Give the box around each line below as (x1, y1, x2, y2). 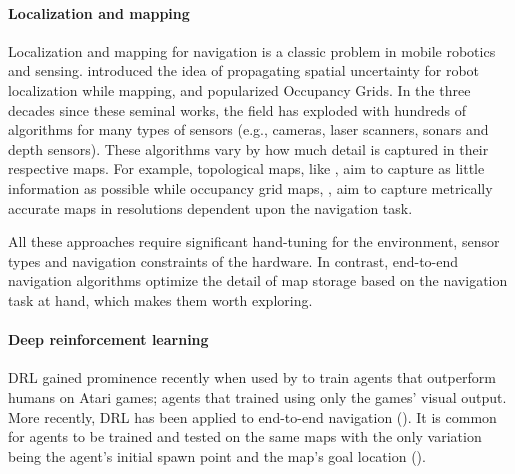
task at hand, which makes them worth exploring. (8, 289, 313, 310)
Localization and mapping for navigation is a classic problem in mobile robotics (8, 40, 496, 61)
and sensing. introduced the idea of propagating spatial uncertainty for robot (8, 60, 480, 81)
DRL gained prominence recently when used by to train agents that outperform (8, 367, 496, 388)
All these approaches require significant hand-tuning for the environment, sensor (8, 231, 500, 252)
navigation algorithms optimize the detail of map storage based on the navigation (8, 270, 508, 291)
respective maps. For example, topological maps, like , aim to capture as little (8, 158, 485, 179)
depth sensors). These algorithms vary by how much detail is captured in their (8, 138, 489, 159)
